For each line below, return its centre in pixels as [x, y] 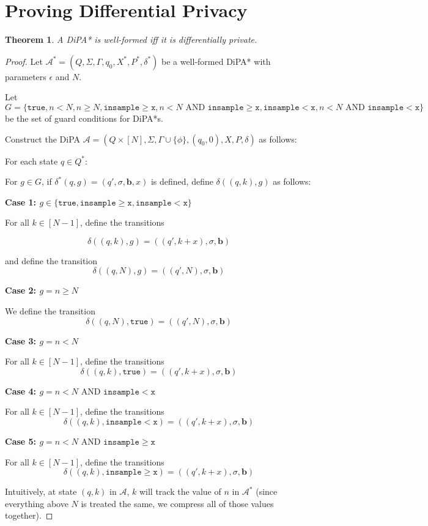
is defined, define [182, 181]
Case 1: [21, 202]
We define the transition [50, 311]
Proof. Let [24, 61]
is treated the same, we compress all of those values [177, 503]
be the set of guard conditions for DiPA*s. [84, 118]
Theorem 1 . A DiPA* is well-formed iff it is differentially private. [131, 39]
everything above [37, 503]
